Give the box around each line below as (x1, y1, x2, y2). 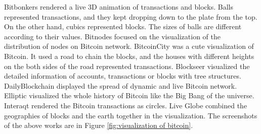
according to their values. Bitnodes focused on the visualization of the (4, 31, 221, 41)
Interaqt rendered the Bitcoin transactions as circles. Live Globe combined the (4, 100, 247, 110)
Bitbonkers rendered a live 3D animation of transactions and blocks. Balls (4, 2, 234, 12)
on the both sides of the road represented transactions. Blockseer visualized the (4, 60, 250, 71)
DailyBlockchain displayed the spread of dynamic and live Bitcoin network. (4, 80, 237, 91)
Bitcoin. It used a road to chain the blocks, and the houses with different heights (4, 50, 254, 61)
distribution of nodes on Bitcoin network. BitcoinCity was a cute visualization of (4, 41, 254, 51)
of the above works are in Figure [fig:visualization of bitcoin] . (4, 120, 193, 130)
